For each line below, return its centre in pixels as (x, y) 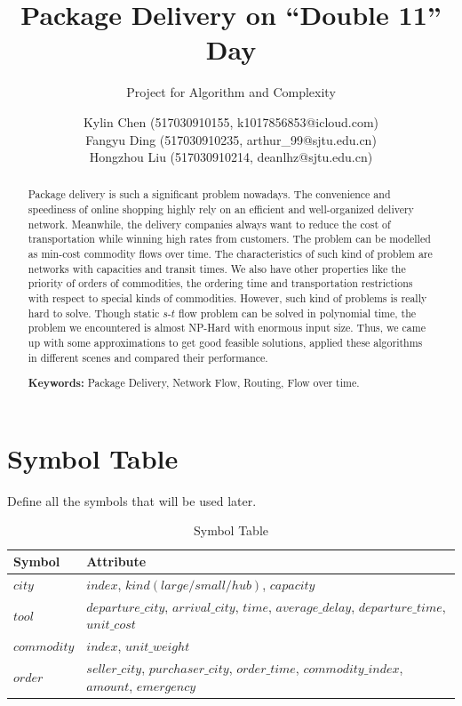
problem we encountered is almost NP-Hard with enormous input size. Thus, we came (227, 328)
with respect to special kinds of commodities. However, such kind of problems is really (227, 298)
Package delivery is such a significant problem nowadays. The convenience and (209, 194)
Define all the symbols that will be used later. (132, 500)
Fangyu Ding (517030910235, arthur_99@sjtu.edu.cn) (231, 139)
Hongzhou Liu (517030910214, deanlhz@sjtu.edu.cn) (231, 157)
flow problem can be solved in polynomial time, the (298, 313)
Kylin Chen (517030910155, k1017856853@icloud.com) (231, 121)
